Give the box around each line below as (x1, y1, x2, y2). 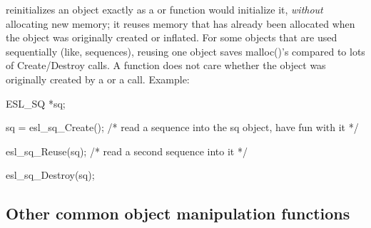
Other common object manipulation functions (6, 202, 350, 224)
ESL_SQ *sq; (6, 95, 66, 110)
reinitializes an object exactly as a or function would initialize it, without (6, 2, 323, 16)
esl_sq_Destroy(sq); (6, 167, 95, 182)
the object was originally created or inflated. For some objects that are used (6, 30, 337, 45)
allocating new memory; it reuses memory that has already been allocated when (6, 16, 355, 31)
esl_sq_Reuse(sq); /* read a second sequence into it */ (6, 143, 248, 158)
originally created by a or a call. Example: (6, 71, 190, 86)
